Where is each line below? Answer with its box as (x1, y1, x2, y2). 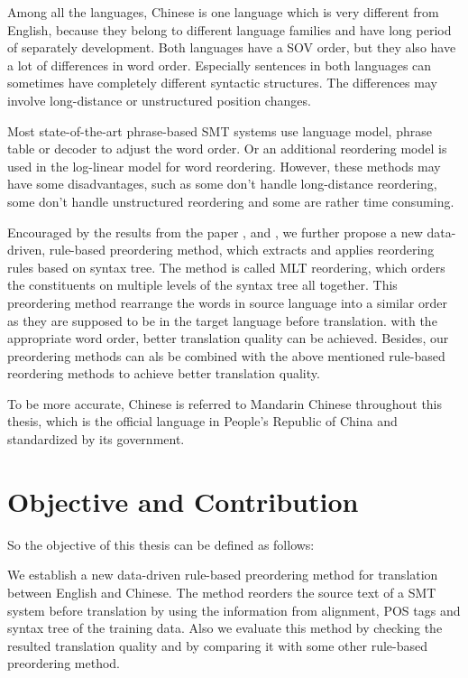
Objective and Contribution (7, 482, 359, 519)
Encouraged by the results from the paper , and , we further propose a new (7, 222, 423, 241)
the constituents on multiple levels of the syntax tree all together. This (7, 275, 398, 294)
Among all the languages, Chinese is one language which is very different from (7, 3, 439, 21)
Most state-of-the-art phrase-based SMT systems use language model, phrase (7, 121, 432, 140)
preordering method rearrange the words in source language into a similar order (7, 293, 447, 311)
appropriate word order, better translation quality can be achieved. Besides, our (7, 329, 449, 348)
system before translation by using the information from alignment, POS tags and (7, 600, 461, 619)
